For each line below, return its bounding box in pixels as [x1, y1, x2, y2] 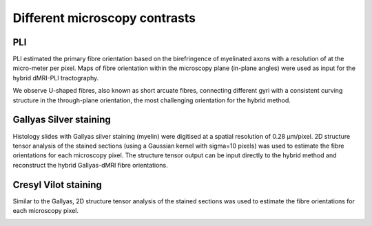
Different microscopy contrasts [12, 10, 196, 25]
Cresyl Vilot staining [12, 179, 103, 190]
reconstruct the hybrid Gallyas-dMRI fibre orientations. [12, 161, 168, 169]
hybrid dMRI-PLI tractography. [12, 74, 99, 82]
